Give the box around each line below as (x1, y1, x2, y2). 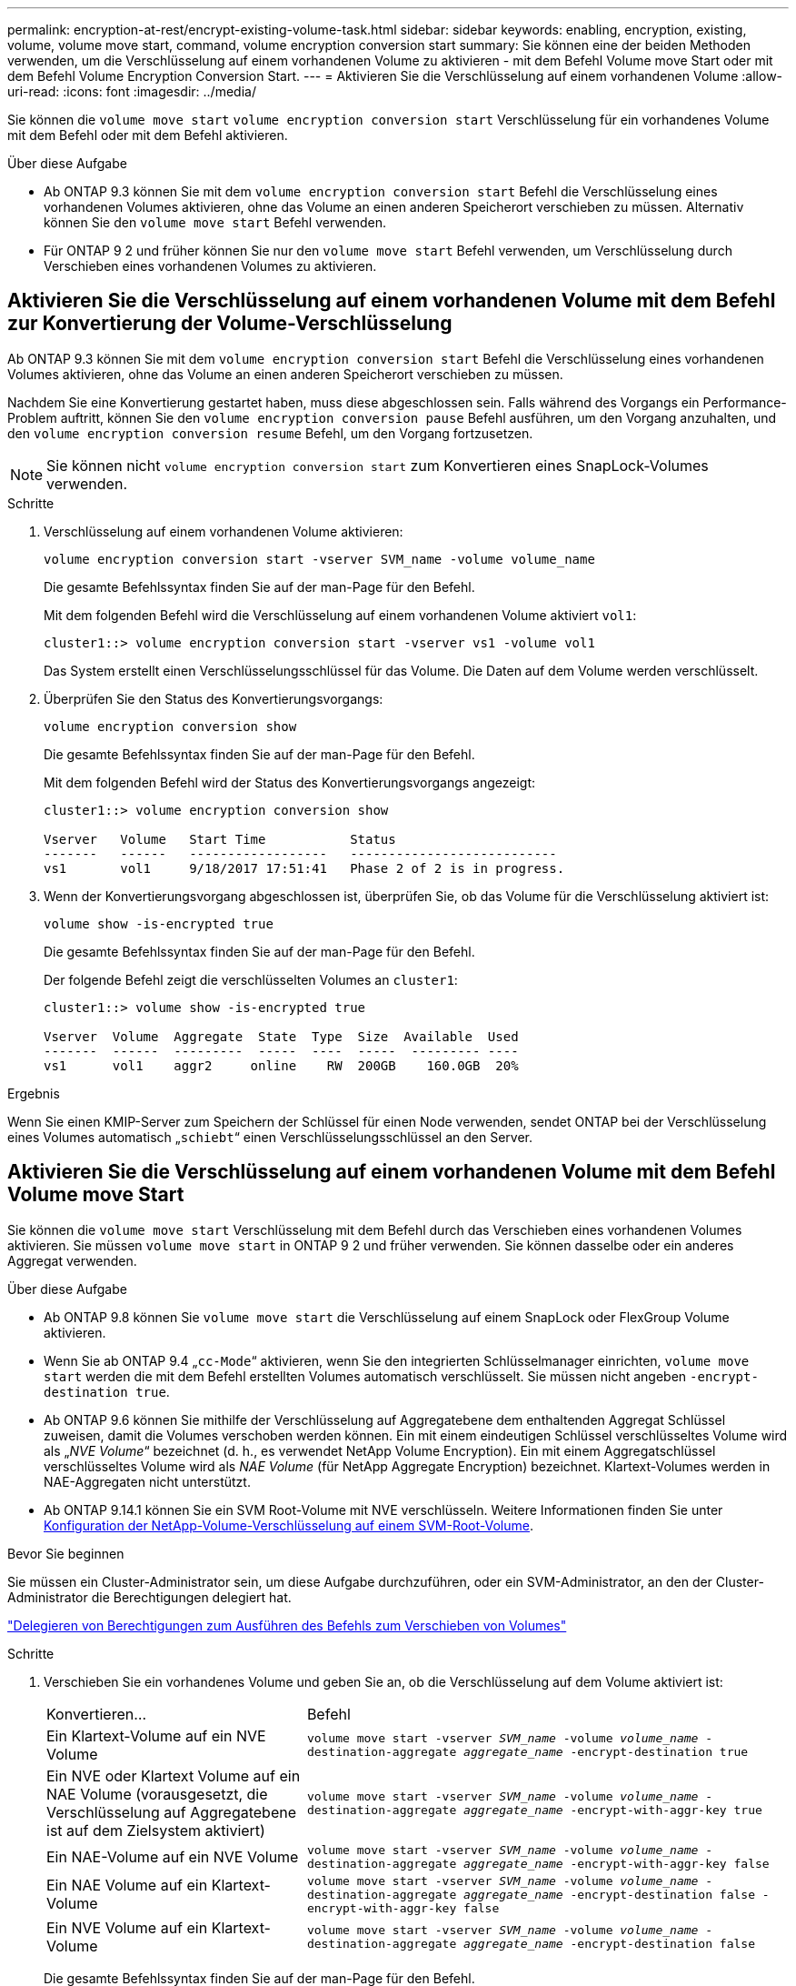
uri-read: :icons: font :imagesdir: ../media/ (7, 84, 256, 99)
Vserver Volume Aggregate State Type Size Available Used (44, 1028, 519, 1044)
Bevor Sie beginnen (7, 1545, 124, 1561)
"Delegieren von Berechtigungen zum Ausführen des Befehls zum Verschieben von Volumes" (7, 1617, 567, 1633)
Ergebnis (7, 1085, 60, 1101)
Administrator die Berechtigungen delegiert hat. (7, 1589, 292, 1605)
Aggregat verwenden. (7, 1252, 137, 1269)
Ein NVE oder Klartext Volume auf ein (46, 1766, 301, 1785)
